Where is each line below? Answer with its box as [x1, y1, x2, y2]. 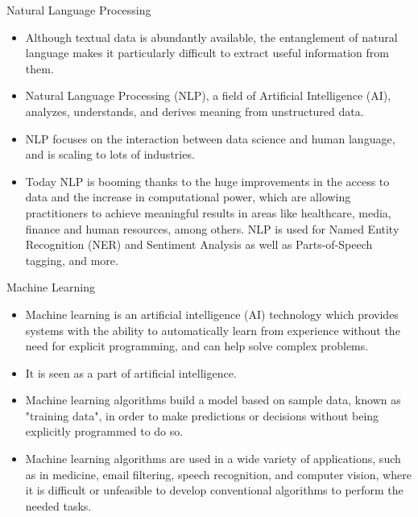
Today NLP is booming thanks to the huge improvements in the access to [25, 172, 390, 189]
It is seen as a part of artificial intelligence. [25, 364, 237, 381]
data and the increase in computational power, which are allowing [25, 188, 351, 205]
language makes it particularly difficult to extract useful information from [25, 44, 389, 61]
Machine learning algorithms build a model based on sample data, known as [25, 391, 401, 408]
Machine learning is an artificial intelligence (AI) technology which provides [25, 305, 399, 322]
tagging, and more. [25, 251, 118, 268]
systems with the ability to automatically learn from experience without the [25, 321, 400, 338]
